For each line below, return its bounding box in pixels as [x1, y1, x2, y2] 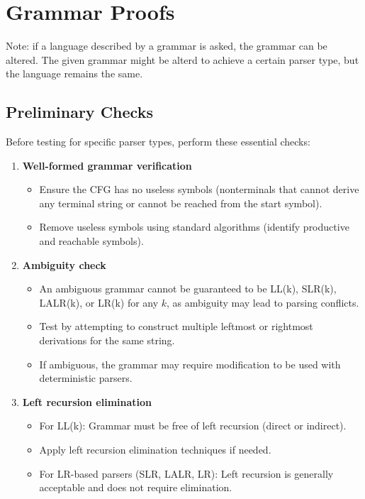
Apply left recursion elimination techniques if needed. [39, 442, 271, 457]
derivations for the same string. [39, 333, 175, 348]
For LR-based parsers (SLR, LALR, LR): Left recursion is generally [39, 466, 334, 481]
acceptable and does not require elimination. [39, 480, 232, 495]
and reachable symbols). [39, 234, 144, 248]
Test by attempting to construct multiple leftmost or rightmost [39, 319, 313, 334]
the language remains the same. [6, 66, 143, 81]
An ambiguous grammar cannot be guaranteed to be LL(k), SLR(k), [39, 281, 337, 296]
